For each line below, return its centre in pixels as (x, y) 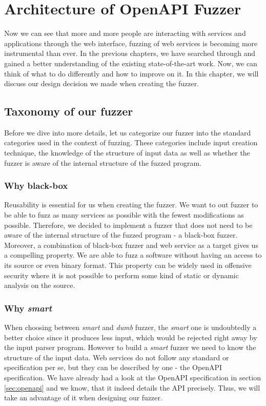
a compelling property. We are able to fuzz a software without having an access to (133, 255)
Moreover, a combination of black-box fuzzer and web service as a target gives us (131, 245)
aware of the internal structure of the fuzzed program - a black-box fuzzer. (121, 235)
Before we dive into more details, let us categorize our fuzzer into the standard (128, 132)
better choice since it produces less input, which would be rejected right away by (131, 337)
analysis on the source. (40, 285)
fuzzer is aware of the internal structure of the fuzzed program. (103, 162)
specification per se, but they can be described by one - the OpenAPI (113, 367)
